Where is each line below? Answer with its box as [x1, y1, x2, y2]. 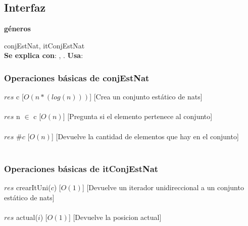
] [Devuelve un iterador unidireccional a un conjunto [82, 182, 244, 192]
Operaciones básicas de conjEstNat [4, 71, 150, 84]
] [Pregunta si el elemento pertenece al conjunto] [63, 111, 213, 122]
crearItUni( [16, 182, 51, 192]
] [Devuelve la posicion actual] [68, 211, 162, 222]
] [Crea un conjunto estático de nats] [89, 91, 203, 102]
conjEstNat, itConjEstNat [4, 40, 85, 50]
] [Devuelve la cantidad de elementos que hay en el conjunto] [51, 131, 239, 141]
